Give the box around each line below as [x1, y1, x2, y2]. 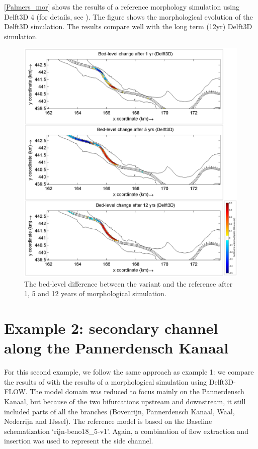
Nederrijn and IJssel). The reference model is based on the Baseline [4, 416, 212, 426]
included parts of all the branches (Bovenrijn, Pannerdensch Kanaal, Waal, [4, 406, 235, 416]
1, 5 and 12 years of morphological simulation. [24, 288, 166, 299]
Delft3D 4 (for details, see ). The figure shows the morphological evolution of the [4, 11, 253, 22]
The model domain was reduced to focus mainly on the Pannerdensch [30, 386, 244, 397]
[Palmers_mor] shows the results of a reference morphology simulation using [4, 2, 240, 12]
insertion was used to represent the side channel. [4, 435, 153, 446]
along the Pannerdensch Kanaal [4, 337, 229, 358]
